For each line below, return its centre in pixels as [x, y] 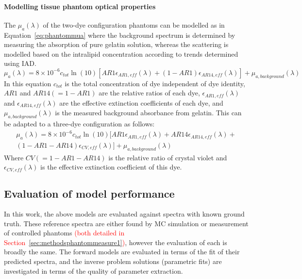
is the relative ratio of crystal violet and [168, 157]
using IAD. [20, 63]
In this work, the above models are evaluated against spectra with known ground [124, 214]
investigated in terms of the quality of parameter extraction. [93, 271]
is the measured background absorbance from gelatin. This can [148, 113]
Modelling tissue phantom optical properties [80, 6]
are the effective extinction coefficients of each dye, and [141, 102]
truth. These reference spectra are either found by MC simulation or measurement [126, 223]
